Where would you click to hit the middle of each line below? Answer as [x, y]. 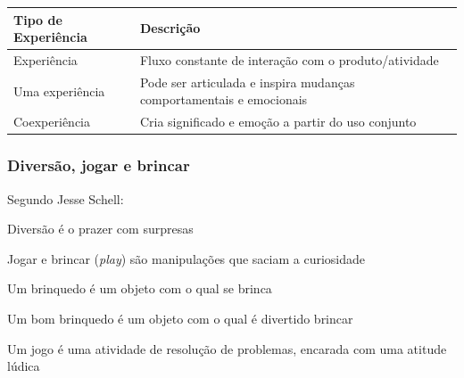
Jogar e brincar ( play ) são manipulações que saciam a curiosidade [186, 258]
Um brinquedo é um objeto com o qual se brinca [140, 288]
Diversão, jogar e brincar [99, 165]
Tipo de [38, 19]
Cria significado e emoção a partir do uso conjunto [278, 122]
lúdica [24, 366]
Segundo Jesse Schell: [66, 198]
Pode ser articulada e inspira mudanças [247, 82]
